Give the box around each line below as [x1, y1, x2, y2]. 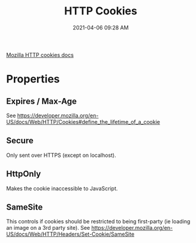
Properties [6, 72, 60, 86]
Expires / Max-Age [6, 96, 77, 106]
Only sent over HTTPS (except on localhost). [6, 151, 116, 159]
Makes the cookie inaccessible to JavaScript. [6, 184, 118, 192]
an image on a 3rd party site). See [6, 224, 91, 232]
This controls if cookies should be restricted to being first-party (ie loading [6, 218, 191, 225]
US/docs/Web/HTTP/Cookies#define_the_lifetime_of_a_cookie [6, 118, 161, 125]
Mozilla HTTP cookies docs [6, 51, 74, 58]
